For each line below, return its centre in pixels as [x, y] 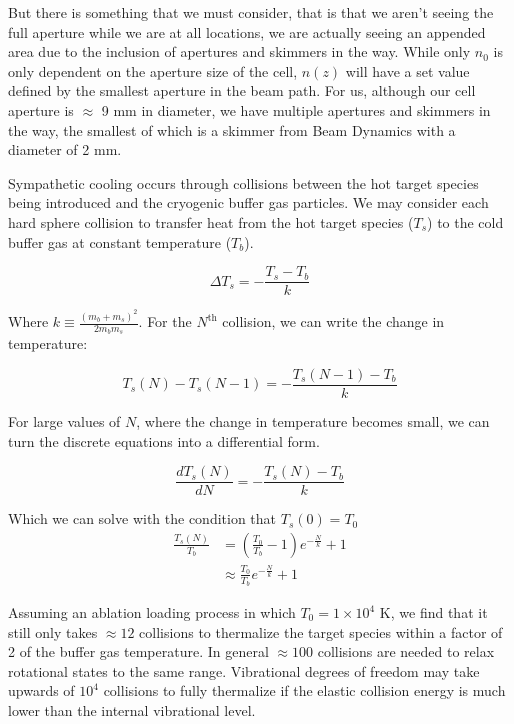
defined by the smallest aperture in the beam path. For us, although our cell [242, 90]
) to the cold [465, 221]
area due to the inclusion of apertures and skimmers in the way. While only [239, 51]
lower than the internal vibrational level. [132, 710]
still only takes [53, 631]
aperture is [41, 109]
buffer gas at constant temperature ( [120, 241]
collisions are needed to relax [406, 651]
